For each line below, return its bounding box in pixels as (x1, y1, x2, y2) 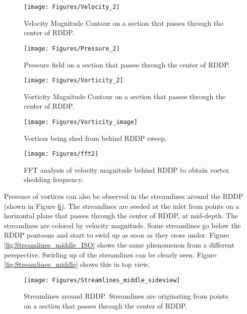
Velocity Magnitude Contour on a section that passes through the (24, 17, 224, 28)
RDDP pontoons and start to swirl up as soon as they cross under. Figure (4, 230, 229, 240)
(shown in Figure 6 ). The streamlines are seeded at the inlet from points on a (4, 200, 239, 211)
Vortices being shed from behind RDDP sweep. (24, 132, 167, 143)
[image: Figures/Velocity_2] (24, 3, 120, 10)
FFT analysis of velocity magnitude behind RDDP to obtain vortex (24, 164, 230, 175)
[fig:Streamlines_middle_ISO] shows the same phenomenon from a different (4, 240, 235, 250)
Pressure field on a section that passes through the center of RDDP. (24, 59, 230, 69)
